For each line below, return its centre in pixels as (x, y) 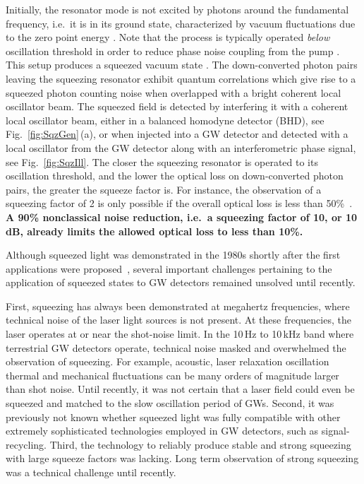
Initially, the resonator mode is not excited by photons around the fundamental (177, 9)
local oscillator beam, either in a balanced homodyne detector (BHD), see (165, 120)
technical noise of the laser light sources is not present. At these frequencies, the (178, 320)
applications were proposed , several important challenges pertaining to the (169, 268)
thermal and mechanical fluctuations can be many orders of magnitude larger (172, 375)
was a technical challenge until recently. (91, 472)
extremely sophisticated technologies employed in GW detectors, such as (162, 431)
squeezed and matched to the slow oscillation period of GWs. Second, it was (170, 403)
